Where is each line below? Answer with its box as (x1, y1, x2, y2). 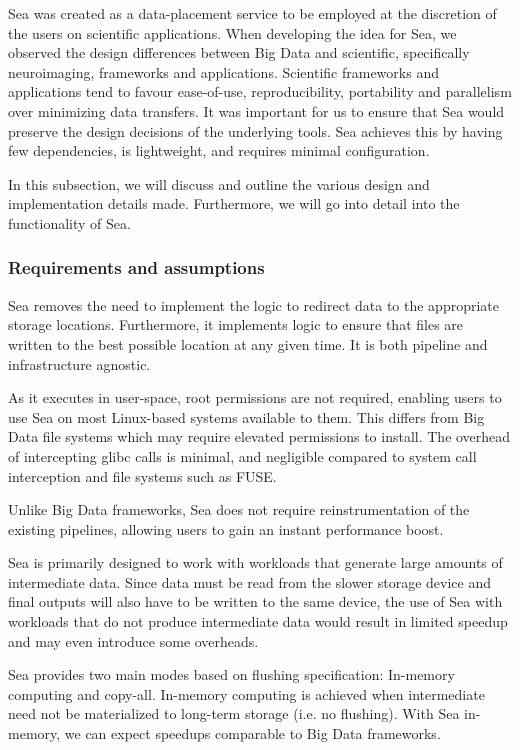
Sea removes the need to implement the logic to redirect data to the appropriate (8, 294, 500, 315)
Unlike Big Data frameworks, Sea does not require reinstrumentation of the (8, 499, 470, 520)
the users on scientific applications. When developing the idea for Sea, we (8, 22, 457, 43)
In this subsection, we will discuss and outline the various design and (8, 173, 430, 194)
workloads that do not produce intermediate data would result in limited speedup (8, 611, 508, 632)
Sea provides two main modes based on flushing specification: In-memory (8, 664, 455, 685)
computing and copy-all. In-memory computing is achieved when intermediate (8, 683, 485, 704)
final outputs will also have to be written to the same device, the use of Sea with (8, 591, 503, 612)
